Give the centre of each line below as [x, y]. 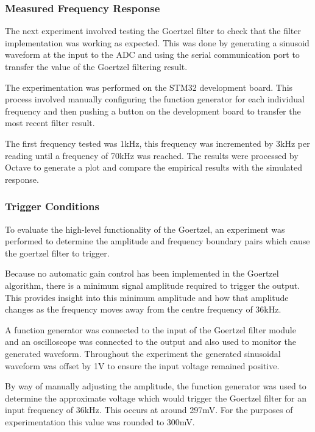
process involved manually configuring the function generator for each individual [155, 99]
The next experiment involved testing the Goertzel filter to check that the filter [153, 31]
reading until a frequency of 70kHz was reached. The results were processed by [152, 155]
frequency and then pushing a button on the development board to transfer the [153, 111]
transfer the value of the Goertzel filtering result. [96, 66]
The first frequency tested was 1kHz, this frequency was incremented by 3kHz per [157, 143]
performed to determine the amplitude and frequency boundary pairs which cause [157, 241]
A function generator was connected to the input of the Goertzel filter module [150, 329]
